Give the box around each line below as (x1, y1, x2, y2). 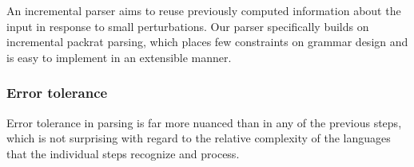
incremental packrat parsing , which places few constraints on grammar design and (6, 33, 408, 50)
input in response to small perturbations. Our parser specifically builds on (6, 17, 369, 34)
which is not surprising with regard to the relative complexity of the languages (6, 130, 391, 146)
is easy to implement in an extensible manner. (6, 49, 232, 65)
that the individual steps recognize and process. (6, 145, 240, 161)
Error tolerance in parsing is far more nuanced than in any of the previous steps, (6, 114, 402, 130)
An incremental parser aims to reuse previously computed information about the (6, 2, 401, 18)
